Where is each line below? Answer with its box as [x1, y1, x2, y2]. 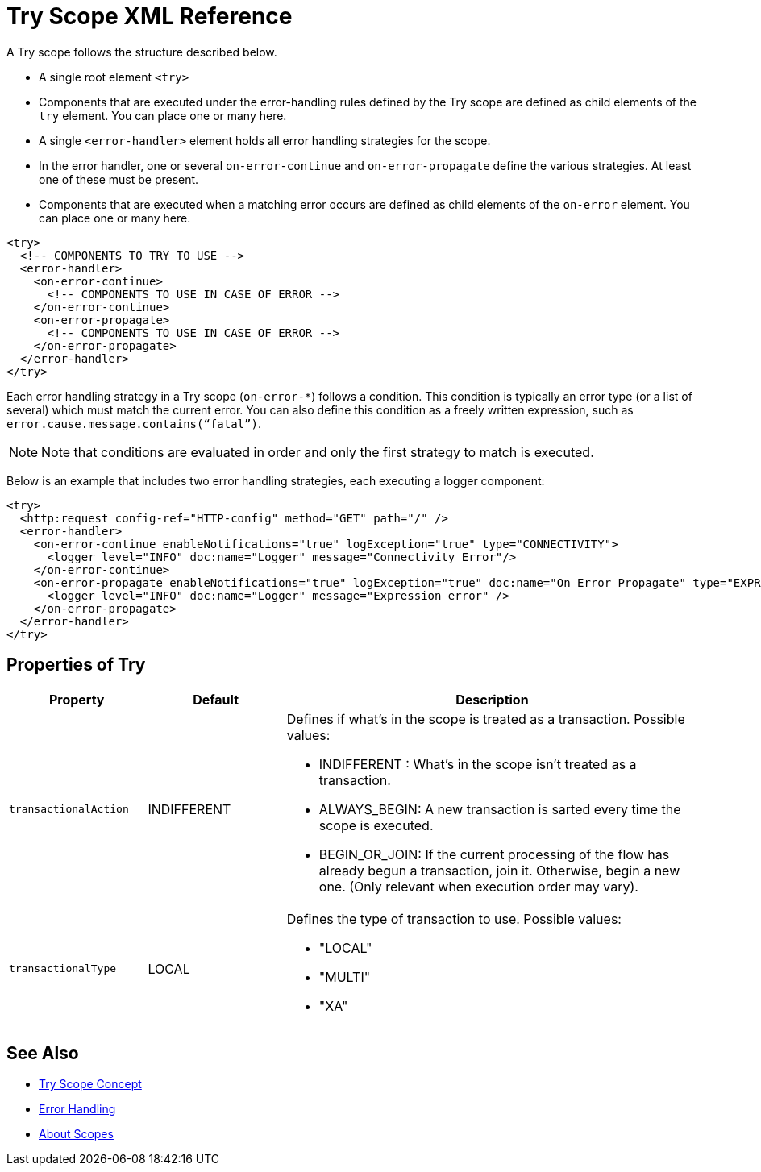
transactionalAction [9, 803, 129, 816]
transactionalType [9, 962, 117, 975]
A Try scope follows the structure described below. [6, 44, 277, 59]
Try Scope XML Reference [6, 2, 293, 30]
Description [455, 691, 529, 708]
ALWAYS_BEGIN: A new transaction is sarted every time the [318, 800, 681, 817]
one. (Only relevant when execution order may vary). [318, 878, 638, 895]
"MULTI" [318, 968, 371, 985]
